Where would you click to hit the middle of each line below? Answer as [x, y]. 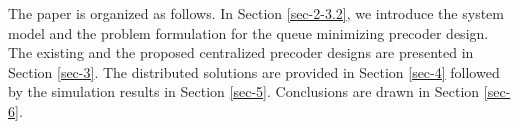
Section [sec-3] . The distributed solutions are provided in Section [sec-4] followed [254, 71]
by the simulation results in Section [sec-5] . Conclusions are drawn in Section [244, 91]
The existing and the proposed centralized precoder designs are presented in [241, 52]
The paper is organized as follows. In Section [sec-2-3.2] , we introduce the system [256, 13]
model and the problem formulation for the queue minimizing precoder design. [248, 32]
